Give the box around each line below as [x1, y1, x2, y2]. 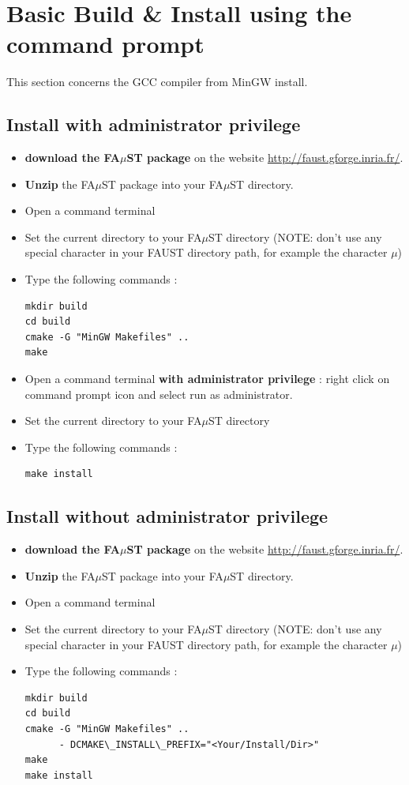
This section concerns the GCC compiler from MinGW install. [6, 73, 308, 90]
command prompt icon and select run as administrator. [24, 385, 293, 402]
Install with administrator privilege [6, 112, 301, 137]
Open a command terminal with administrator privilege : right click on [24, 370, 390, 387]
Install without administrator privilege [6, 504, 328, 528]
